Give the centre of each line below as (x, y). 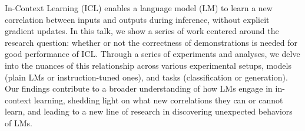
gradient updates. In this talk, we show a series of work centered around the (142, 31)
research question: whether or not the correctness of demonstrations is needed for (151, 42)
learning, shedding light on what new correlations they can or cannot (158, 100)
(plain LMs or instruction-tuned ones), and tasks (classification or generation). (146, 77)
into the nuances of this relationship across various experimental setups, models (148, 65)
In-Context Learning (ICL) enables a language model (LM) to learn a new (139, 8)
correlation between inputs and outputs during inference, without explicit (137, 19)
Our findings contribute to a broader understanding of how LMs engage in (139, 88)
